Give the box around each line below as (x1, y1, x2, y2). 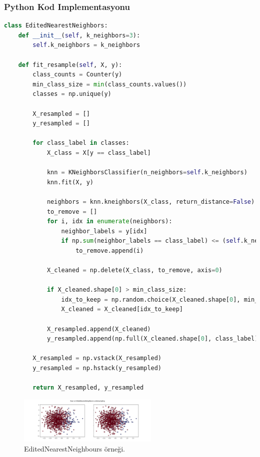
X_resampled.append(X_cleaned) (46, 325, 151, 333)
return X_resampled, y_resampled (32, 384, 144, 392)
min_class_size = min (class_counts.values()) (32, 80, 187, 88)
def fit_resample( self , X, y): (18, 61, 122, 68)
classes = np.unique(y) (32, 90, 111, 98)
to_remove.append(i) (75, 247, 144, 254)
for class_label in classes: (32, 139, 129, 147)
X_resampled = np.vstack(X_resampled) (32, 355, 162, 362)
